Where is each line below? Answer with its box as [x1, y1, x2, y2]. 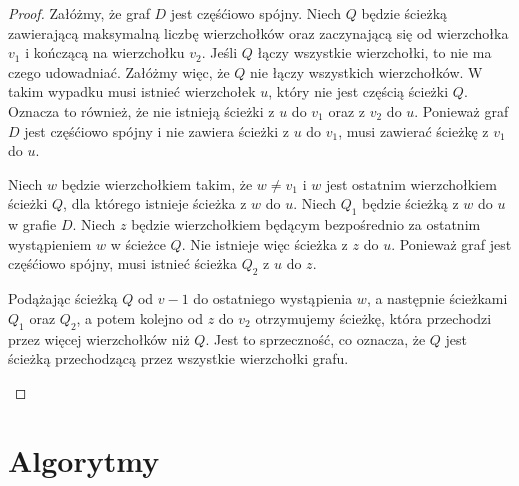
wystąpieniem [8, 233, 92, 254]
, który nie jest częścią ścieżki [268, 81, 449, 102]
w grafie [8, 214, 57, 235]
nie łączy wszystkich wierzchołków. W [250, 61, 483, 82]
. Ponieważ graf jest [391, 233, 512, 254]
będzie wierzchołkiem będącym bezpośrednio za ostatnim [131, 214, 481, 235]
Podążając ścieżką [8, 288, 118, 309]
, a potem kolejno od [76, 307, 203, 328]
